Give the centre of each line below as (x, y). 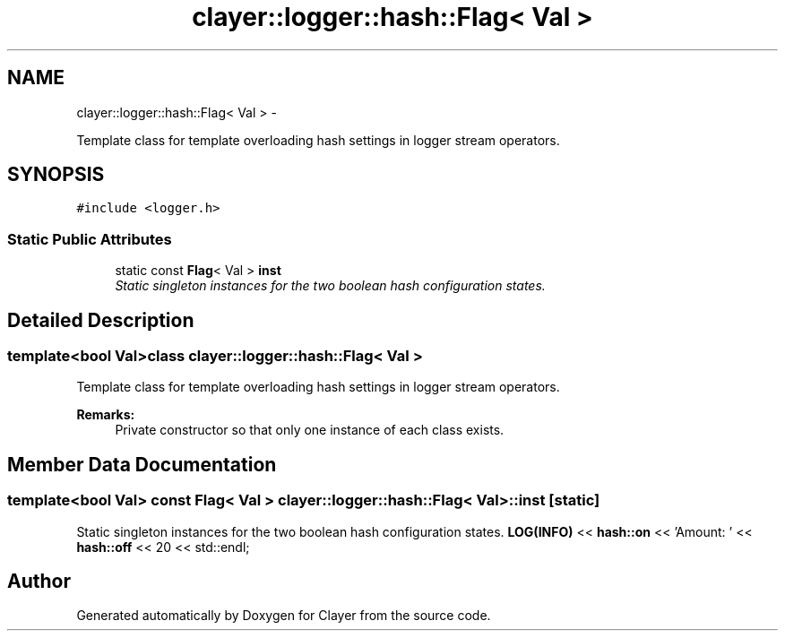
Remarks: (106, 415)
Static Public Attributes (90, 239)
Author (39, 582)
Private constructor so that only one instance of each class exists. (310, 430)
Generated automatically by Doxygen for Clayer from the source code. (284, 616)
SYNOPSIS (56, 175)
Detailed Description (101, 320)
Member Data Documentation (142, 464)
